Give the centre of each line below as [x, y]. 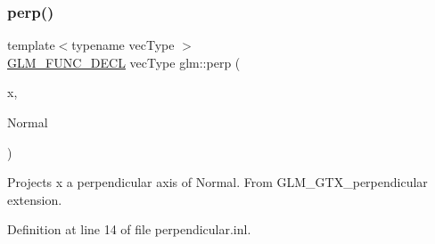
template [31, 45]
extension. [35, 199]
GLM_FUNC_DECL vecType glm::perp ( [124, 62]
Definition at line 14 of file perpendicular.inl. [129, 229]
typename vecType [123, 45]
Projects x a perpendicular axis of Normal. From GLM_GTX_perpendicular [217, 182]
